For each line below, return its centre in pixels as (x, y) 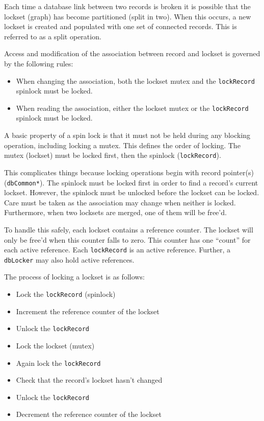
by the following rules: (39, 63)
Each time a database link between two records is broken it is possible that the (127, 6)
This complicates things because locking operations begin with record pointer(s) (129, 172)
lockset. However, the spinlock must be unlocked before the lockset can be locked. (132, 192)
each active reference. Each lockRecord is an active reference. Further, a (117, 250)
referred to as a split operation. (53, 36)
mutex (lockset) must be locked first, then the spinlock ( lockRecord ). (113, 155)
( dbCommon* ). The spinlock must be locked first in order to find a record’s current (131, 182)
